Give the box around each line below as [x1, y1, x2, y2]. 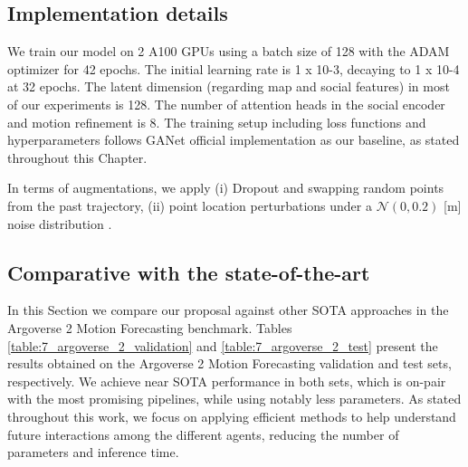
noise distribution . [7, 214, 112, 233]
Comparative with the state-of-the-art [7, 258, 370, 286]
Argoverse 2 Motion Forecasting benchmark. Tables [7, 318, 292, 337]
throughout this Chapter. [7, 148, 148, 167]
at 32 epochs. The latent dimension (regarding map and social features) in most [7, 77, 450, 96]
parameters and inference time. [7, 443, 179, 462]
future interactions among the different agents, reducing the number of [7, 424, 399, 443]
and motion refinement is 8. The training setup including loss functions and [7, 112, 426, 131]
